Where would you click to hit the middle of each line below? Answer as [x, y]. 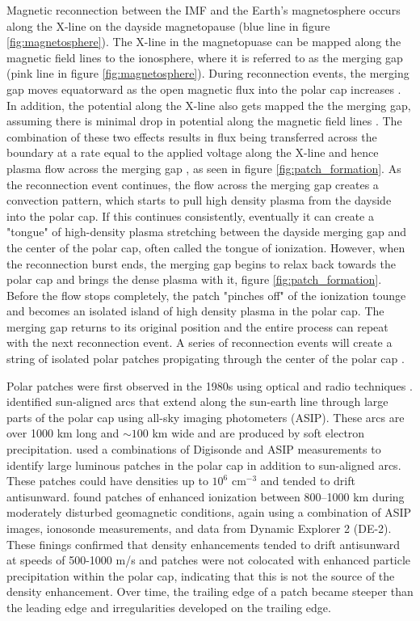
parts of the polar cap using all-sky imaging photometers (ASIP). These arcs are [206, 417]
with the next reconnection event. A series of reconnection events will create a [199, 342]
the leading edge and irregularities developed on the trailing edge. [169, 607]
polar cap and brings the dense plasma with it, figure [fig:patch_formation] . [194, 279]
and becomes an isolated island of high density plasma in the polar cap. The [195, 311]
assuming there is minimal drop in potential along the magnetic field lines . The [204, 121]
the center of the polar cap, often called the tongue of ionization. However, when [206, 247]
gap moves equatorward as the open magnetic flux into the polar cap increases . [204, 89]
